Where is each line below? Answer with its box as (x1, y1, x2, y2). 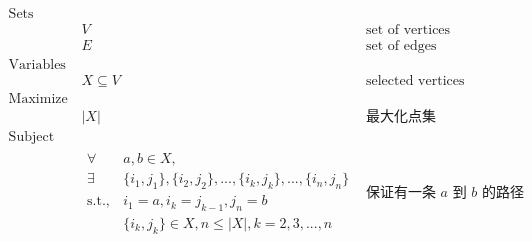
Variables (8, 58, 66, 73)
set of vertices (365, 23, 451, 38)
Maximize (8, 92, 68, 107)
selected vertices (365, 74, 465, 89)
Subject (8, 130, 55, 145)
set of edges (365, 39, 437, 54)
